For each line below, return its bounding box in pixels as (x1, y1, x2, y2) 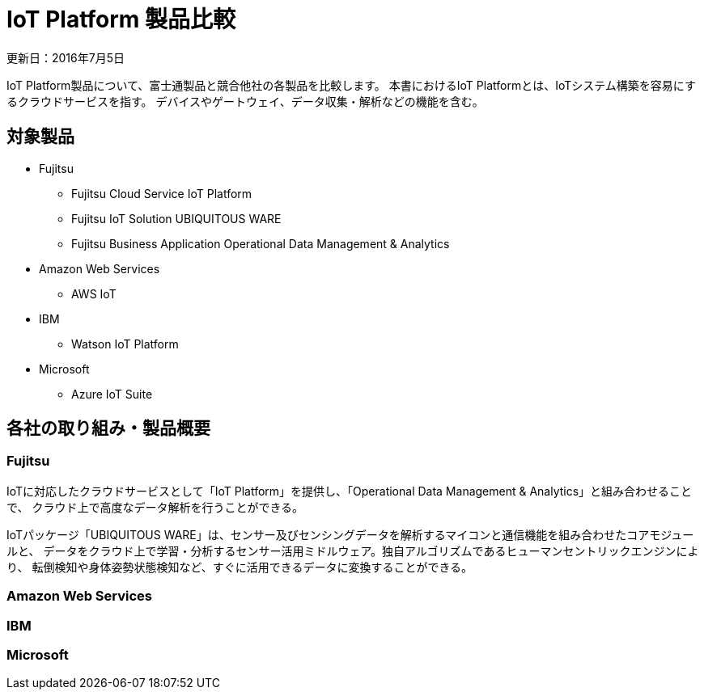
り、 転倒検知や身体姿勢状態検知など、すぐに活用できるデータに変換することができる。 (6, 559, 473, 574)
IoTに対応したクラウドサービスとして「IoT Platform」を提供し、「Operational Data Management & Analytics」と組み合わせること (6, 483, 693, 498)
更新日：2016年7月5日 (6, 50, 125, 65)
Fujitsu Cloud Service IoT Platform (71, 186, 252, 200)
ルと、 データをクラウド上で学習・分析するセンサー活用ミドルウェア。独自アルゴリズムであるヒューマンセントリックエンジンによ (6, 543, 699, 558)
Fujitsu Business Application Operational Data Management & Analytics (71, 236, 450, 251)
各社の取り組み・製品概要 (6, 418, 210, 439)
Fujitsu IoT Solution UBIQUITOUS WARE (71, 211, 282, 226)
